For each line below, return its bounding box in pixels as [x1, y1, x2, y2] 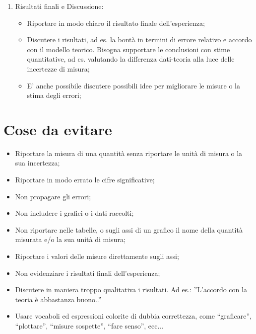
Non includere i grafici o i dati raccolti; [15, 208, 134, 218]
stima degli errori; [27, 90, 81, 100]
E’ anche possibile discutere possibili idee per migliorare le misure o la [27, 80, 240, 90]
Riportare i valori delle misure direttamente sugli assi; [15, 251, 179, 261]
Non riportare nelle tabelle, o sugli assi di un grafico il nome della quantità [15, 224, 243, 235]
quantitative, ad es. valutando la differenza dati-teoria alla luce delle [27, 54, 235, 64]
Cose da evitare [3, 119, 112, 139]
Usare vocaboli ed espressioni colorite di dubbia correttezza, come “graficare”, [15, 311, 252, 321]
